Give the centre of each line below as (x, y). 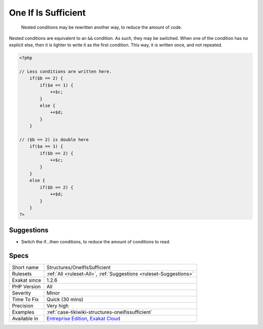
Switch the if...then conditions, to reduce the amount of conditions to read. (96, 241)
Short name (25, 267)
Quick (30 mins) (65, 299)
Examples (23, 312)
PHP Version (26, 286)
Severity (21, 293)
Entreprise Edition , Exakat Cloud (83, 318)
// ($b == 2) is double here (54, 139)
